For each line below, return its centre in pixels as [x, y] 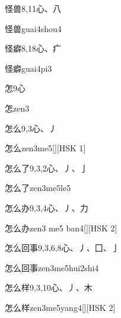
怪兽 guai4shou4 [33, 28]
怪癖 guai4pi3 [28, 68]
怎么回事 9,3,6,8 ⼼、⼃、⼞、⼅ [62, 248]
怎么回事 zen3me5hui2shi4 [52, 267]
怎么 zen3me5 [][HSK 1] [45, 148]
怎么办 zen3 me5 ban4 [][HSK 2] [61, 228]
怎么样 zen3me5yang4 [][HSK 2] [60, 307]
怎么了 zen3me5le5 [38, 188]
